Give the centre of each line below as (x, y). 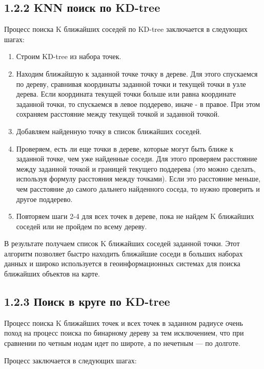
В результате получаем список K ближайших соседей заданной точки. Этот (122, 243)
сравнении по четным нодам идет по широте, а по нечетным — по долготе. (122, 343)
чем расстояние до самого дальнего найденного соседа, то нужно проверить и (138, 188)
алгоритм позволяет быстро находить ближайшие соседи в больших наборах (124, 253)
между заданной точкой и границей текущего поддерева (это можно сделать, (136, 168)
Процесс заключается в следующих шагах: (70, 360)
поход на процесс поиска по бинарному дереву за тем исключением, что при (124, 333)
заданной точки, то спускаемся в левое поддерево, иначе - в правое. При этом (138, 104)
